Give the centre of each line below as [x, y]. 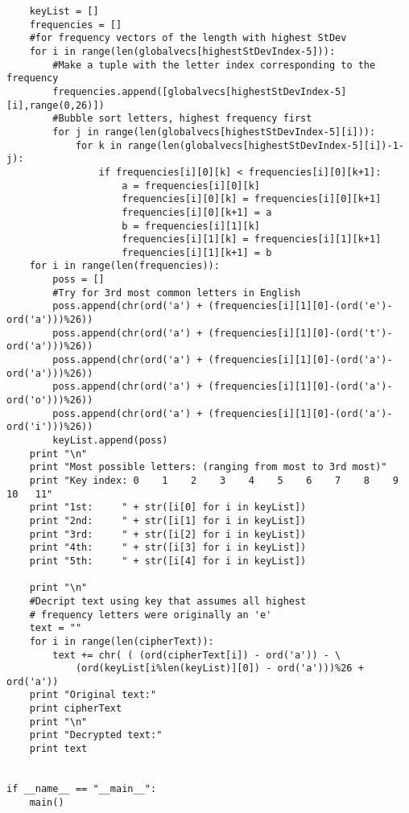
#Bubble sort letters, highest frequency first [182, 119]
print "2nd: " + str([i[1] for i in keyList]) [168, 520]
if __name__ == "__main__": [82, 789]
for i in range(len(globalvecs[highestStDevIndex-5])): [182, 51]
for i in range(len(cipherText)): [122, 641]
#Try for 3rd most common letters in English [177, 293]
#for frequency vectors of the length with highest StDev [188, 38]
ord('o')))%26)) [50, 400]
